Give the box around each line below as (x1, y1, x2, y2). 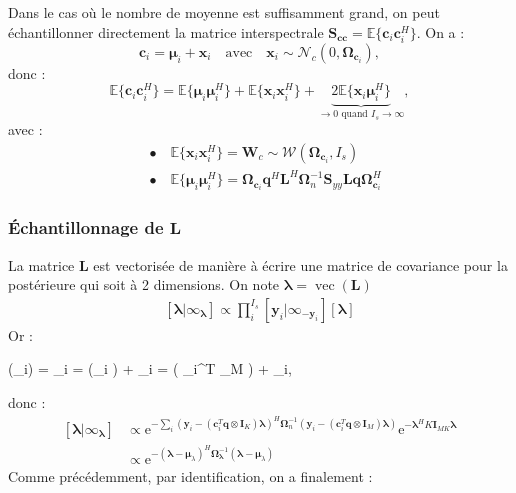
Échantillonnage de (8, 215, 164, 240)
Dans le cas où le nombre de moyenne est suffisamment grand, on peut (8, 2, 440, 22)
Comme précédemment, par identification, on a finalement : (8, 465, 373, 486)
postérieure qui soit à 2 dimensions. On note (8, 274, 280, 295)
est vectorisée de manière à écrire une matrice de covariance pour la (93, 254, 508, 275)
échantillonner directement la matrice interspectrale (8, 21, 324, 42)
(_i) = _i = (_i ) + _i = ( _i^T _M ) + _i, (8, 358, 292, 379)
